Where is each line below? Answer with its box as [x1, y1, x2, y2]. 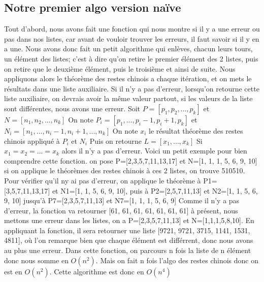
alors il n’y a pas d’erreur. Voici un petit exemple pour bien [61, 145, 247, 156]
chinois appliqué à [4, 135, 60, 146]
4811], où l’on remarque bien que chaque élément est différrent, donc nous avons [4, 235, 253, 245]
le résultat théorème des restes [149, 125, 243, 136]
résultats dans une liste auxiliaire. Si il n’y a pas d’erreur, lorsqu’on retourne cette [4, 83, 259, 93]
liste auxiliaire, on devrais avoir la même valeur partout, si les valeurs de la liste [4, 93, 253, 104]
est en [4, 266, 22, 276]
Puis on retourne [89, 135, 142, 146]
